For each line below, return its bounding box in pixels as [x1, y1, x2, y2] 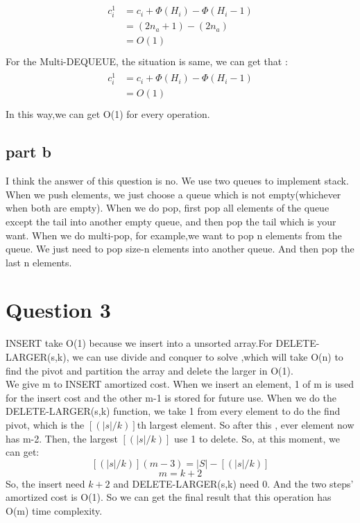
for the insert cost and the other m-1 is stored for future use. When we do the [6, 390, 336, 404]
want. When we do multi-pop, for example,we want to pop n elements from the [6, 228, 342, 242]
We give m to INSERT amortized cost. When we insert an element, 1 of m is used [6, 377, 354, 391]
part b [6, 141, 51, 162]
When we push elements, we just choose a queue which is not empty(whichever [6, 187, 341, 201]
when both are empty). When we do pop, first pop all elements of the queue [6, 200, 329, 215]
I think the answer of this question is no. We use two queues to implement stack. [6, 173, 349, 188]
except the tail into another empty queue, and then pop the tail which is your [6, 214, 336, 228]
